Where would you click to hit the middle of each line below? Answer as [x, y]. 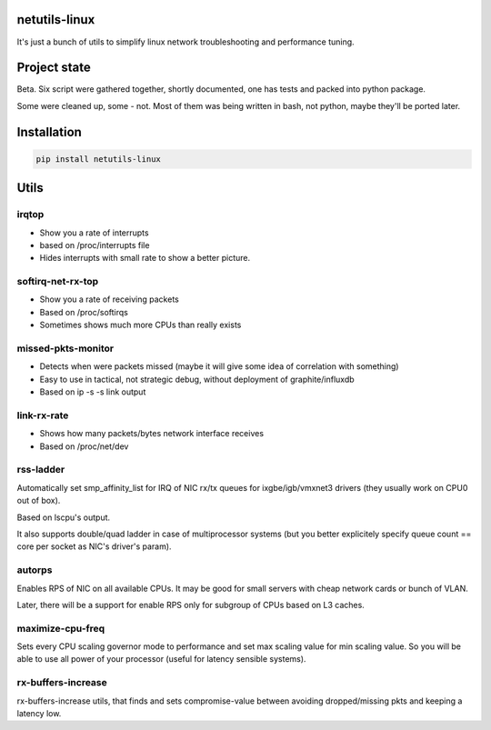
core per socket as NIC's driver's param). [94, 546]
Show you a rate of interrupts [94, 233]
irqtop [30, 215]
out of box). [39, 501]
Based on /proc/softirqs [84, 312]
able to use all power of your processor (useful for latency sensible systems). [161, 659]
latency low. [39, 714]
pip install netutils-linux [98, 159]
